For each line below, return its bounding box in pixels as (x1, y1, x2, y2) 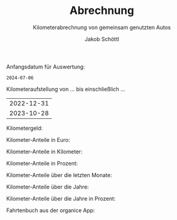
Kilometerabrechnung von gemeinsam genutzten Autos (33, 24, 171, 31)
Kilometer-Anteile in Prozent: (6, 159, 78, 167)
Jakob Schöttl (84, 35, 119, 42)
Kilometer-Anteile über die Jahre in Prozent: (6, 195, 116, 202)
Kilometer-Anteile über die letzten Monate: (6, 171, 112, 179)
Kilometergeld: (6, 124, 43, 132)
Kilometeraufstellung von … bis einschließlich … (6, 85, 125, 93)
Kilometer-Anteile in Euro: (6, 136, 70, 143)
